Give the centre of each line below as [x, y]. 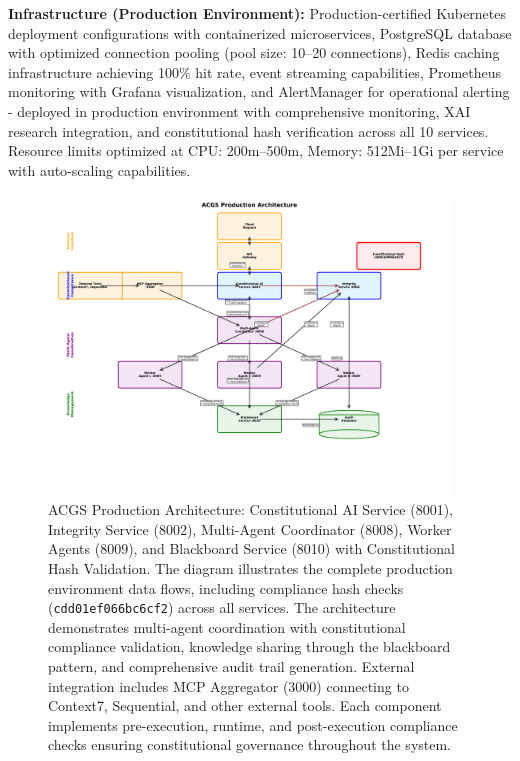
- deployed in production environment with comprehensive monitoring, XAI [239, 110]
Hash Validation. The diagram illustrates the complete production [250, 568]
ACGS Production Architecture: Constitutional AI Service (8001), [251, 509]
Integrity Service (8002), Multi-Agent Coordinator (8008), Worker [250, 528]
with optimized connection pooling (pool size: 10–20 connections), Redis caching [254, 52]
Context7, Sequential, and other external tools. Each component [245, 705]
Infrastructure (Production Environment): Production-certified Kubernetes [257, 13]
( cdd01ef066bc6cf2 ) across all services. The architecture [222, 607]
